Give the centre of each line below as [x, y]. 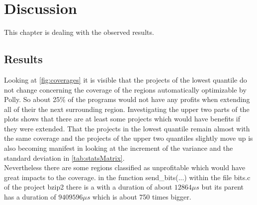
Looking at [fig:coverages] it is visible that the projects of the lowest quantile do [126, 79]
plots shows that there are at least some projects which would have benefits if [122, 119]
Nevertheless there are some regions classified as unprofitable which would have [125, 167]
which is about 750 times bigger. [142, 197]
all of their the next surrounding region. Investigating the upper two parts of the [127, 109]
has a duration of [30, 197]
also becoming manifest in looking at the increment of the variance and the [119, 148]
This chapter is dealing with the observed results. [79, 32]
